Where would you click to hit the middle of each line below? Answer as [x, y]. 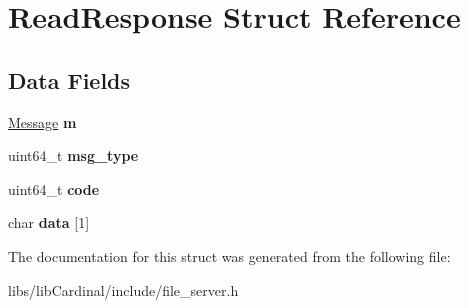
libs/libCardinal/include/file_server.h [123, 289]
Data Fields [69, 79]
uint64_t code [54, 188]
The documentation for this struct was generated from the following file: [229, 255]
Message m [42, 121]
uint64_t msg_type [73, 155]
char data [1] [49, 222]
